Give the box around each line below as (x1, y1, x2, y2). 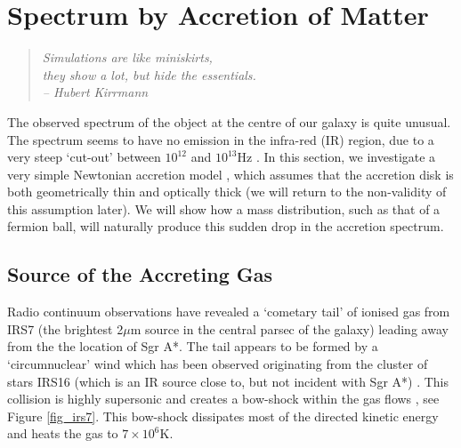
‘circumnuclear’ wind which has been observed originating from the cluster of (7, 355, 428, 373)
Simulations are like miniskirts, (42, 48, 213, 67)
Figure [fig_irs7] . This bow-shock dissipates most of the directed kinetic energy (7, 406, 439, 425)
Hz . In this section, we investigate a (237, 148, 436, 166)
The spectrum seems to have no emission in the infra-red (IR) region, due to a (7, 130, 434, 148)
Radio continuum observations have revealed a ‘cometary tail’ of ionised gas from (7, 302, 450, 321)
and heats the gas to (7, 424, 118, 443)
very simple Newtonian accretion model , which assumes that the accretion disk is (7, 164, 454, 183)
